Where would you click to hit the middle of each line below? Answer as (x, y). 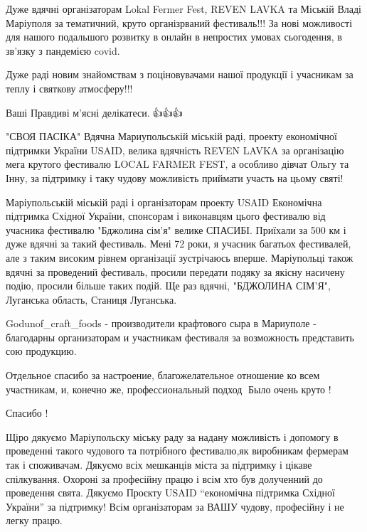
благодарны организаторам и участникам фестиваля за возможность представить (180, 337)
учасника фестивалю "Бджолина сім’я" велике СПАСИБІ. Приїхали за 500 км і (176, 229)
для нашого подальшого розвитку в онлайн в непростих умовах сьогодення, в (174, 37)
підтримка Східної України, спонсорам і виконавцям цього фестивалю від (166, 216)
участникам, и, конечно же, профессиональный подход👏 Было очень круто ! (169, 389)
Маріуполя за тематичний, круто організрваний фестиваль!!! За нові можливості (179, 22)
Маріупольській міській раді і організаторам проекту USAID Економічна (164, 202)
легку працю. (34, 520)
